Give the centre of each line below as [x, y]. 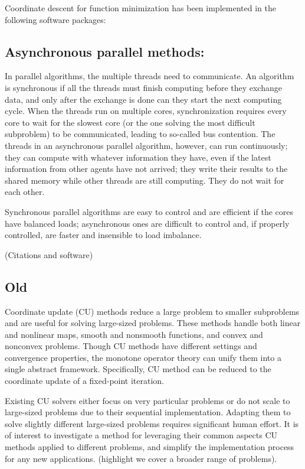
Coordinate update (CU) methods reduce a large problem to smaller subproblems [152, 311]
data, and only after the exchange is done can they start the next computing [143, 99]
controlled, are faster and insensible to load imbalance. [103, 235]
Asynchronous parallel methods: [105, 51]
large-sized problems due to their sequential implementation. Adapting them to [148, 412]
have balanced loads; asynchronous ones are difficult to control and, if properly [147, 223]
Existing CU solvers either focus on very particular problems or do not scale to [147, 400]
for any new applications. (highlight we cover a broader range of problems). [141, 458]
